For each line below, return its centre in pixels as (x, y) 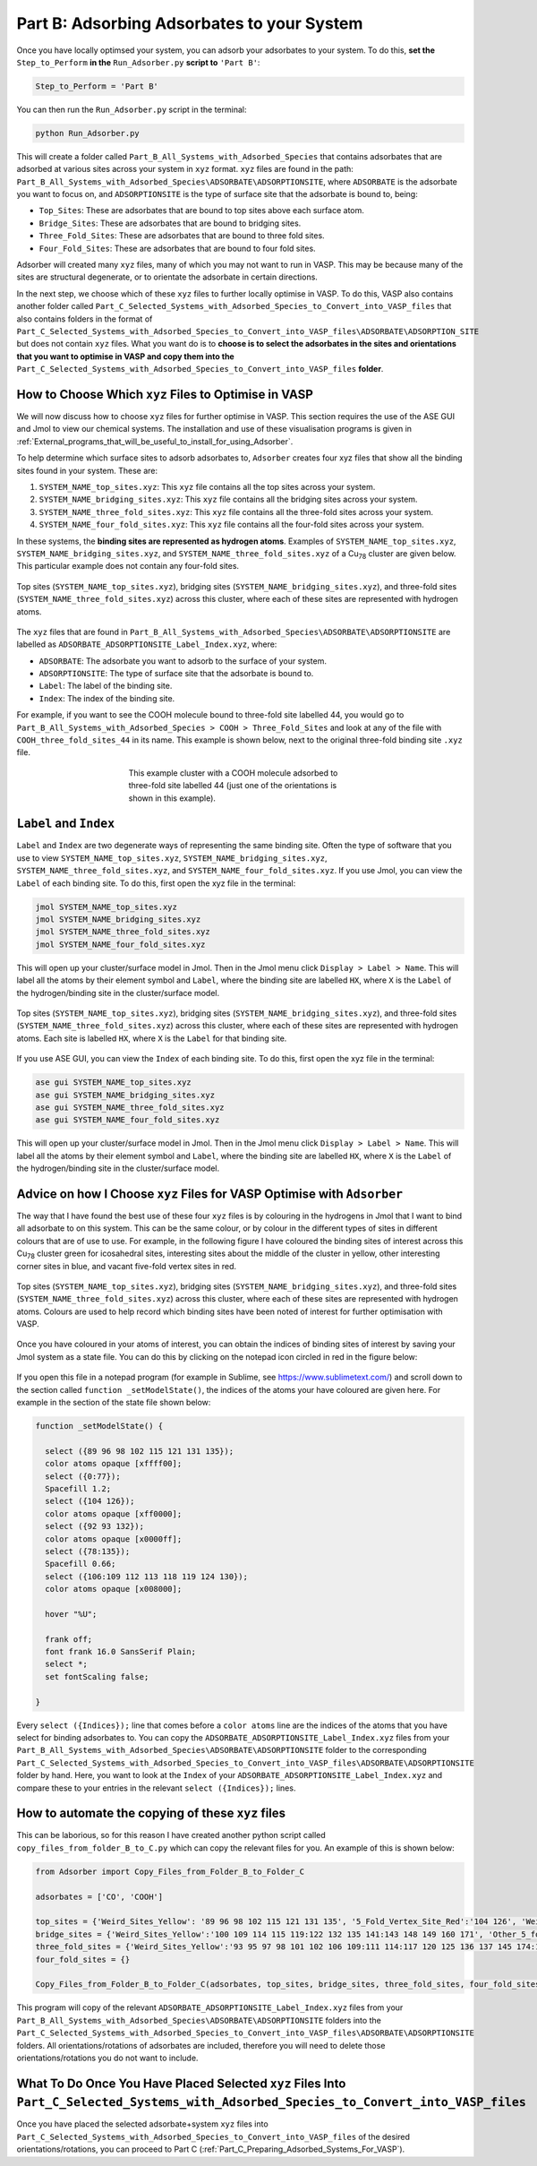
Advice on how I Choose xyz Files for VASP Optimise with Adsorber (209, 1194)
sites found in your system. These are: (87, 470)
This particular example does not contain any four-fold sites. (128, 566)
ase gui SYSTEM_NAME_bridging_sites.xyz (125, 1095)
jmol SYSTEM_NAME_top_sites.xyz (107, 907)
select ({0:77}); (83, 1476)
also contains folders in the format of (85, 319)
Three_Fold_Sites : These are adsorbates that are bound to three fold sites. (182, 236)
